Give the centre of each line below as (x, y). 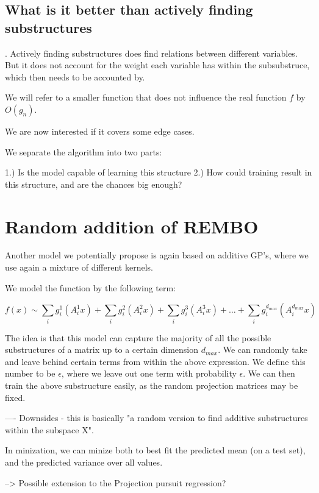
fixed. (15, 397)
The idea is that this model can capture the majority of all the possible (138, 337)
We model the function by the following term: (91, 287)
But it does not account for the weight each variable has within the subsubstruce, (157, 65)
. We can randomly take (263, 349)
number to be (30, 373)
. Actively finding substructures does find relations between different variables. (151, 53)
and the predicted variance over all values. (84, 462)
